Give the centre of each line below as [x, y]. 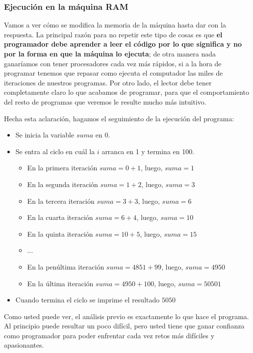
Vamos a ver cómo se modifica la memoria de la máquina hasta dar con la [115, 25]
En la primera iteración [62, 168]
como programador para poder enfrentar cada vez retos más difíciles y [109, 335]
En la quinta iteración [60, 233]
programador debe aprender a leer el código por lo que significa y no [123, 44]
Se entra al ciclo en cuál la [55, 151]
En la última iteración [60, 283]
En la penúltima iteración [66, 266]
